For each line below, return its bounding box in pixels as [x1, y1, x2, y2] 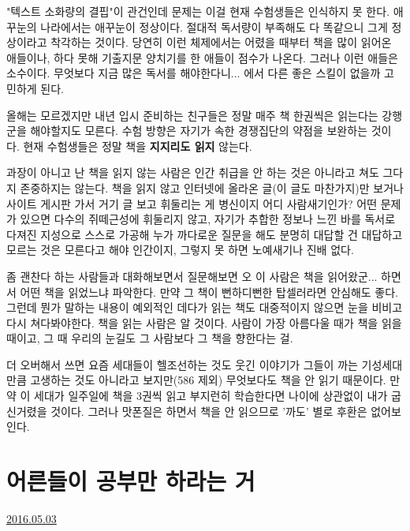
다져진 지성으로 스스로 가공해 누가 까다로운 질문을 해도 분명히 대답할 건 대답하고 [6, 226, 403, 242]
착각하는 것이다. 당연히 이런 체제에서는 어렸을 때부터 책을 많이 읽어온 [50, 34, 392, 50]
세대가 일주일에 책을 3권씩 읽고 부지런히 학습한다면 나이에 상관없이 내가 [34, 387, 388, 404]
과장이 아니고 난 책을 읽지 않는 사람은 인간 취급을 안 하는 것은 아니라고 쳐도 [6, 164, 379, 181]
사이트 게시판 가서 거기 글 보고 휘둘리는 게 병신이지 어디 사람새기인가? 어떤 [6, 195, 378, 211]
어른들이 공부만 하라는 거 [6, 465, 255, 497]
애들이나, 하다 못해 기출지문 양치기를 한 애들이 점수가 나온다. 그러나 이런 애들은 [6, 49, 398, 65]
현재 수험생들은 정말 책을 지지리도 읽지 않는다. [23, 137, 252, 154]
